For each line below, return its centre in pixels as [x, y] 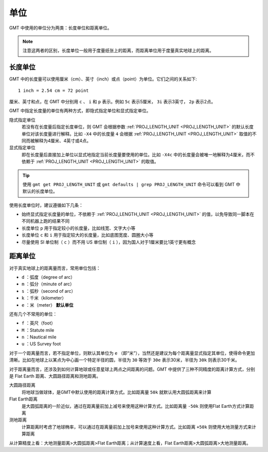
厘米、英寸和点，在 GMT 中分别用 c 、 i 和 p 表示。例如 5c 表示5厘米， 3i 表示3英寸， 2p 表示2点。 [112, 102]
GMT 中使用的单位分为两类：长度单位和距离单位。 [61, 28]
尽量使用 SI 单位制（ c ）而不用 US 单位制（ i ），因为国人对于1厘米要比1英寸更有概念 [109, 242]
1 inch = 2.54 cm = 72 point [53, 90]
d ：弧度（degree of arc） [48, 277]
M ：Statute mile [38, 330]
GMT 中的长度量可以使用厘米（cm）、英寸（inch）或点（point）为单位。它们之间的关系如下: [103, 79]
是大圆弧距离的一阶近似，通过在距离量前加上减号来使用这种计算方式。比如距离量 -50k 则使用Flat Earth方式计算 [136, 406]
